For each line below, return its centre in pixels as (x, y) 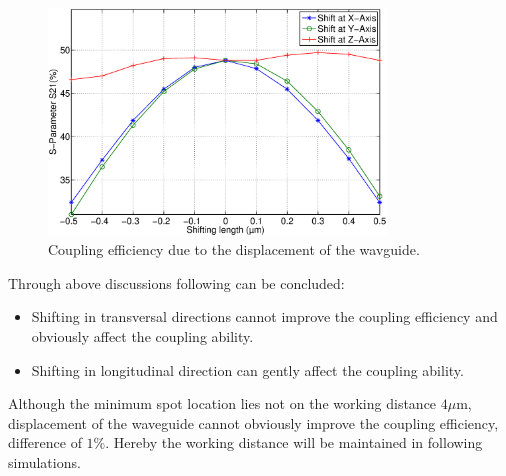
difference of (45, 442)
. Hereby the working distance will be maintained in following (294, 442)
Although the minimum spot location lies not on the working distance (222, 403)
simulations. (44, 461)
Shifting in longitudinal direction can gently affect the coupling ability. (247, 369)
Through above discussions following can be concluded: (176, 282)
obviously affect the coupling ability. (142, 335)
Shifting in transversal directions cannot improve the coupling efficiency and (264, 316)
